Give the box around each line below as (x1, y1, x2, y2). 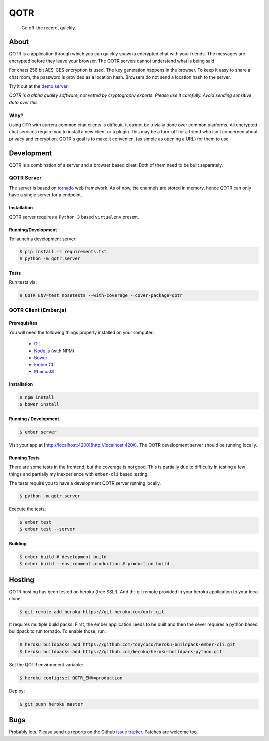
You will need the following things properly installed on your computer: (9, 329, 154, 335)
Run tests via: (9, 279, 37, 285)
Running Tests (9, 455, 40, 461)
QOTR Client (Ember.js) (9, 306, 67, 313)
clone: (9, 596, 22, 602)
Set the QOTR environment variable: (9, 661, 83, 667)
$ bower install (19, 401, 60, 407)
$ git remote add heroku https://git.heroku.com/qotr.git (19, 609, 164, 615)
